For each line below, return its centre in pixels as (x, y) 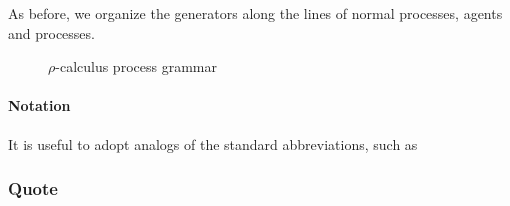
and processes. (51, 32)
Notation (39, 105)
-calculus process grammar (136, 66)
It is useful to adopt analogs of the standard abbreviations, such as (213, 143)
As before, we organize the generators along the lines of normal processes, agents (255, 13)
